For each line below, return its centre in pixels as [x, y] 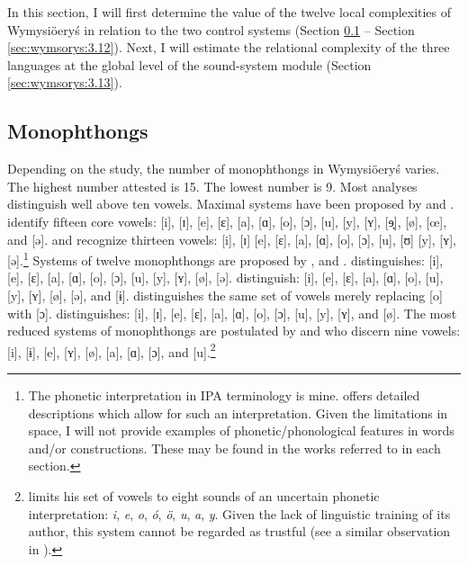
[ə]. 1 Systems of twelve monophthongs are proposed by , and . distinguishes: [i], [225, 259]
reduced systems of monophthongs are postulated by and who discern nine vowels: [234, 331]
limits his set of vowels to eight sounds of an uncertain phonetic [204, 495]
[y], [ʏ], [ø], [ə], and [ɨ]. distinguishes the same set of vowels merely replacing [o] [225, 295]
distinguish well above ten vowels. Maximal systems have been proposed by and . [231, 204]
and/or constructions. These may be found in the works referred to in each [234, 448]
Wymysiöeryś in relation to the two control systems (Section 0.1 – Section [211, 29]
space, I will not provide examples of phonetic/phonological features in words [241, 430]
